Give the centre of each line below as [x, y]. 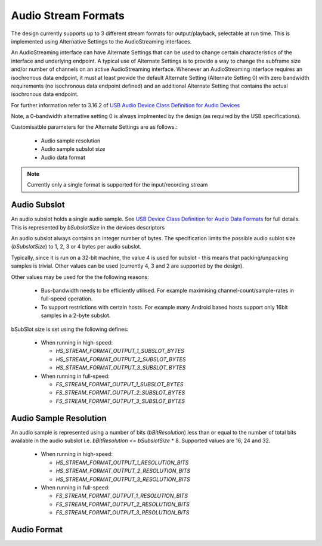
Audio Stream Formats [68, 15]
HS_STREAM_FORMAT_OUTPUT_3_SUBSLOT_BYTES [121, 368]
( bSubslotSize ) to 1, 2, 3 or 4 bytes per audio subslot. [76, 247]
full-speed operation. [67, 299]
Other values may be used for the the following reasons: [80, 277]
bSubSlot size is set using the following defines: [70, 329]
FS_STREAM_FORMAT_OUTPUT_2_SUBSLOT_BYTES [120, 393]
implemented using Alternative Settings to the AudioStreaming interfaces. [101, 41]
